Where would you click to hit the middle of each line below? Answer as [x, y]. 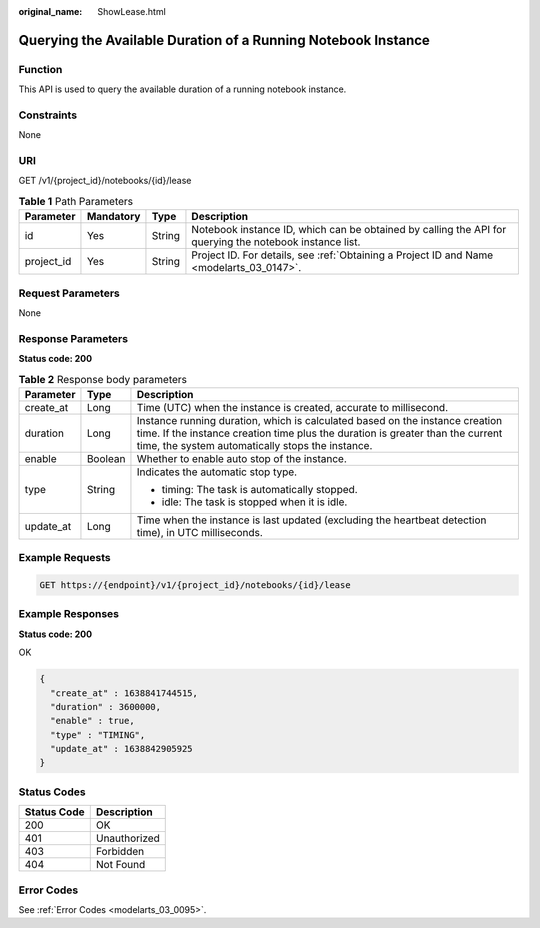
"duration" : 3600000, [106, 706]
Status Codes [52, 792]
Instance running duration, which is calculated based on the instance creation [319, 420]
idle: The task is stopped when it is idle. [254, 502]
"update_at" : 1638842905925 [122, 749]
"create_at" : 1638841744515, [124, 693]
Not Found [120, 865]
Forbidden [120, 852]
